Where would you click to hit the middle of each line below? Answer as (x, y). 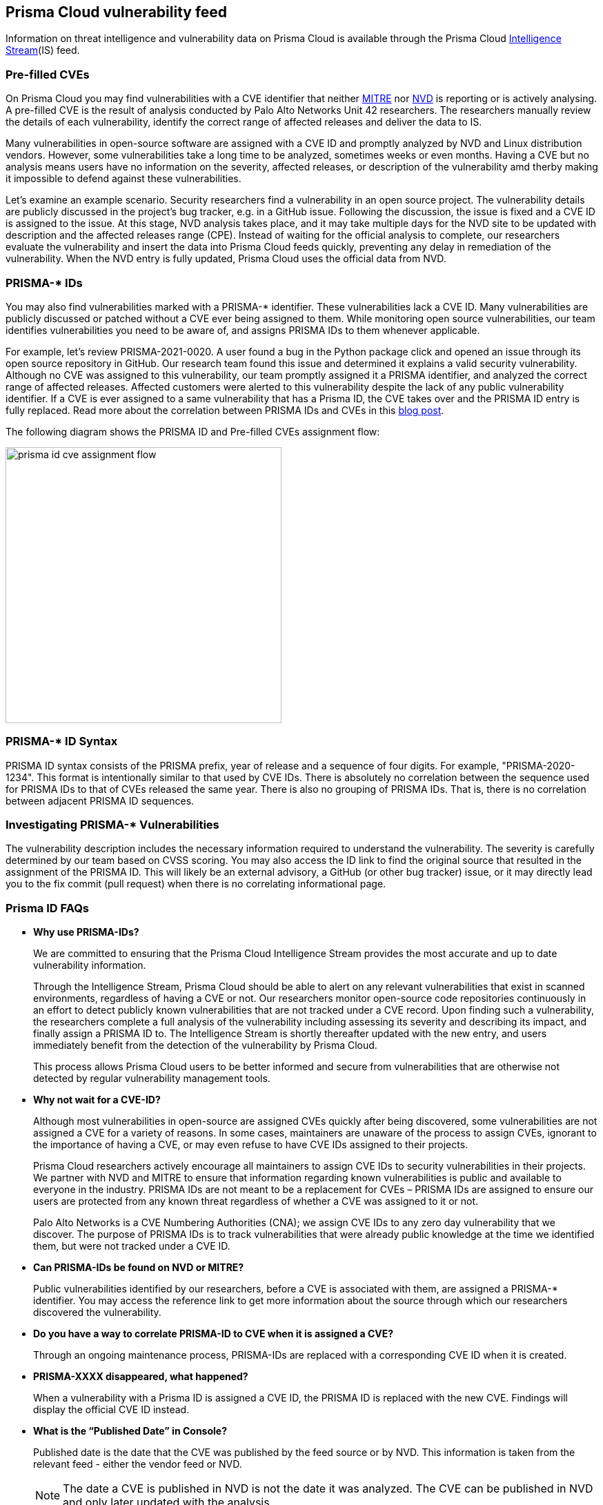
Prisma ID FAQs (48, 908)
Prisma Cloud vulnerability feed (117, 12)
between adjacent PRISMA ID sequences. (100, 800)
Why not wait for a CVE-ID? (97, 1100)
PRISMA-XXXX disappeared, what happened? (141, 1377)
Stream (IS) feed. (43, 50)
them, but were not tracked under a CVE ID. (132, 1246)
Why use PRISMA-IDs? (86, 932)
